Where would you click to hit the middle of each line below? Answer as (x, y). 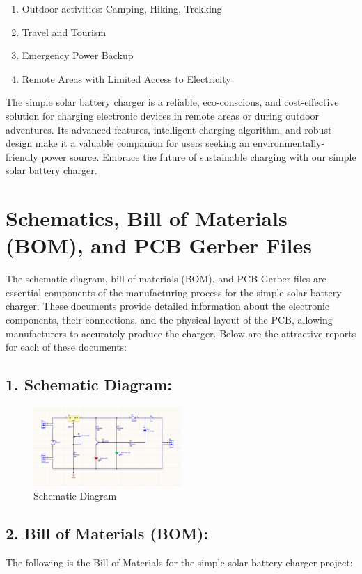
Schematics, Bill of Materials (147, 218)
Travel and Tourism (64, 32)
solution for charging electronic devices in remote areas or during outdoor (163, 115)
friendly (22, 156)
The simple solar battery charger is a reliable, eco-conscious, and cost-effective (172, 102)
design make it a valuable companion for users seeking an (128, 143)
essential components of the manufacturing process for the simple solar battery (174, 292)
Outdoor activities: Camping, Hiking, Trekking (122, 8)
